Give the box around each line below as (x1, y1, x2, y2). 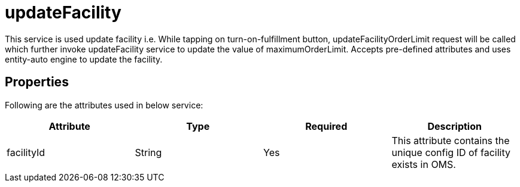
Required (305, 120, 348, 132)
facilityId (7, 146, 45, 158)
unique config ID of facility (391, 146, 510, 158)
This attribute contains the (391, 134, 510, 147)
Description (427, 120, 482, 132)
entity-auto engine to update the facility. (5, 54, 163, 64)
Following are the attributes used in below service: (5, 99, 203, 110)
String (135, 146, 162, 158)
